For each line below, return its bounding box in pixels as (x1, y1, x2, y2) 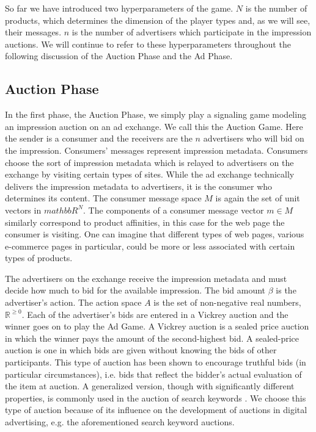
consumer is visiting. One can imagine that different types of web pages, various (5, 228, 304, 240)
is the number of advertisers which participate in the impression (72, 26, 312, 38)
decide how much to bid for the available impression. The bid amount (5, 284, 266, 297)
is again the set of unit (215, 192, 300, 204)
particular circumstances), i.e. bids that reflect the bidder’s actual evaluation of (5, 367, 302, 380)
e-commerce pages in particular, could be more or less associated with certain (5, 239, 295, 252)
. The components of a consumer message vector (83, 203, 264, 216)
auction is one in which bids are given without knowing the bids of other (5, 344, 277, 356)
